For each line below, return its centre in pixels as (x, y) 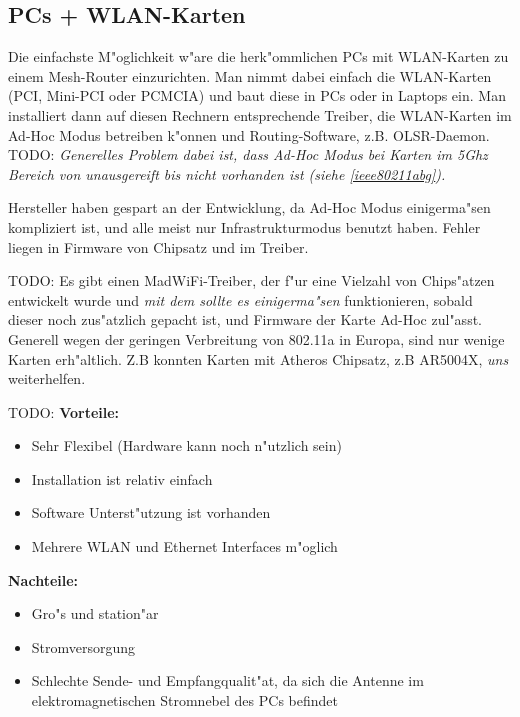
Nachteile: (43, 579)
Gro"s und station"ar (95, 613)
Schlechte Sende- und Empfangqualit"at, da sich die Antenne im (227, 680)
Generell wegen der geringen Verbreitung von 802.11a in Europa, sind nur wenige (256, 338)
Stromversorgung (83, 646)
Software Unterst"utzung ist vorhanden (151, 512)
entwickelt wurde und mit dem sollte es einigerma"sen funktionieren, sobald (240, 299)
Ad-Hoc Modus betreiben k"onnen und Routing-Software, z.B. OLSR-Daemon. (249, 134)
